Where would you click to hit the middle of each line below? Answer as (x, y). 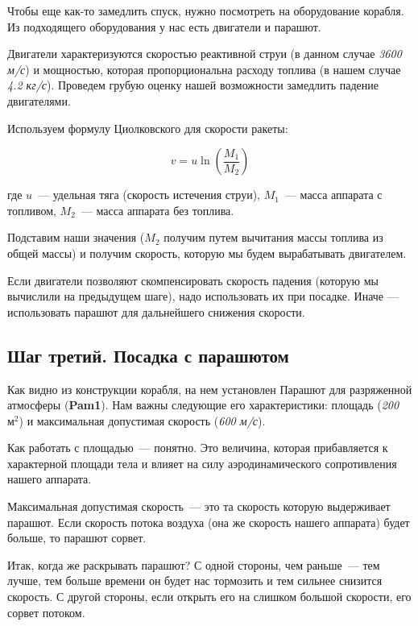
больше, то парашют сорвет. (77, 538)
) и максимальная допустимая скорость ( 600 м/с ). (142, 420)
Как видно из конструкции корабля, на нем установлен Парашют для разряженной (210, 389)
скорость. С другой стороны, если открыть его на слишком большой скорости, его (209, 597)
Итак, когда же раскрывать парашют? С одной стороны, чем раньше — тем (194, 564)
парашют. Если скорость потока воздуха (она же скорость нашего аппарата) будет (209, 522)
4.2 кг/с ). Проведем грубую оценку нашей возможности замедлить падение (193, 85)
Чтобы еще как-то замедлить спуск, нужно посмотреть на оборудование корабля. (206, 10)
